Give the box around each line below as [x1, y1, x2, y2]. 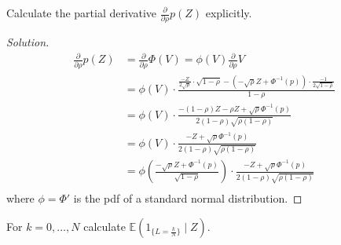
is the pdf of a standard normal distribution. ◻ [73, 190, 302, 207]
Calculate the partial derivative [6, 5, 157, 20]
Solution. [6, 34, 49, 50]
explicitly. [205, 5, 252, 20]
